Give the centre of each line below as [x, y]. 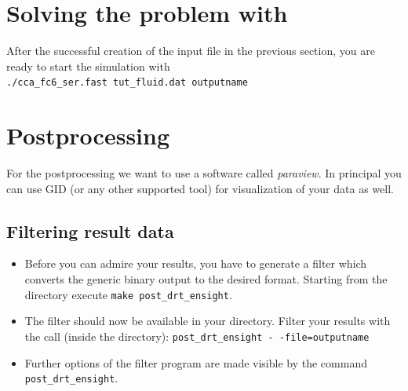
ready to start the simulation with [88, 66]
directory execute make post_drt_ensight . [128, 294]
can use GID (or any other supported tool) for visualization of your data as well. [200, 188]
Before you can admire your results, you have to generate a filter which [196, 263]
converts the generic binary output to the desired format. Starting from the [206, 279]
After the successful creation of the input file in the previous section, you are [191, 51]
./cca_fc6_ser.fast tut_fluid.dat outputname [127, 83]
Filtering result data [90, 230]
